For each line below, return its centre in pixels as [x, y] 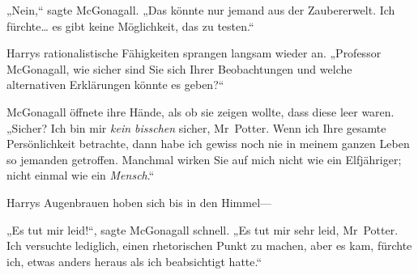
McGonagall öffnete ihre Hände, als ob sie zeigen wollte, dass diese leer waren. [200, 111]
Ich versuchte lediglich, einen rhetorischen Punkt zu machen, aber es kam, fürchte [209, 245]
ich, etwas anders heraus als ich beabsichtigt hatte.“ [134, 261]
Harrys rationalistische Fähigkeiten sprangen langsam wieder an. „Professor [194, 53]
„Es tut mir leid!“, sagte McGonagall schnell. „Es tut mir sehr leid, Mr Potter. [203, 229]
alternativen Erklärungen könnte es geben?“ [115, 85]
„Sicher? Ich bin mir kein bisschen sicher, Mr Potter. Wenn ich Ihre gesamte [196, 127]
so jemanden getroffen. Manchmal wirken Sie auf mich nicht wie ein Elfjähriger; [204, 159]
